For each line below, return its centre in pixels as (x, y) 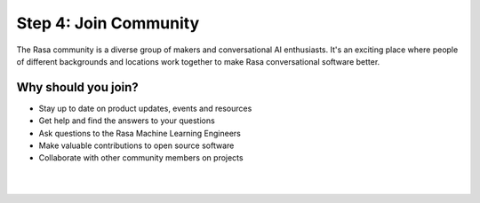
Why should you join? (78, 87)
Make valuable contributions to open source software (136, 145)
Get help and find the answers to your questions (127, 121)
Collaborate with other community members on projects (141, 158)
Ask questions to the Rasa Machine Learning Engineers (140, 133)
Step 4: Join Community (108, 23)
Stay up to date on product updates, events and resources (145, 108)
